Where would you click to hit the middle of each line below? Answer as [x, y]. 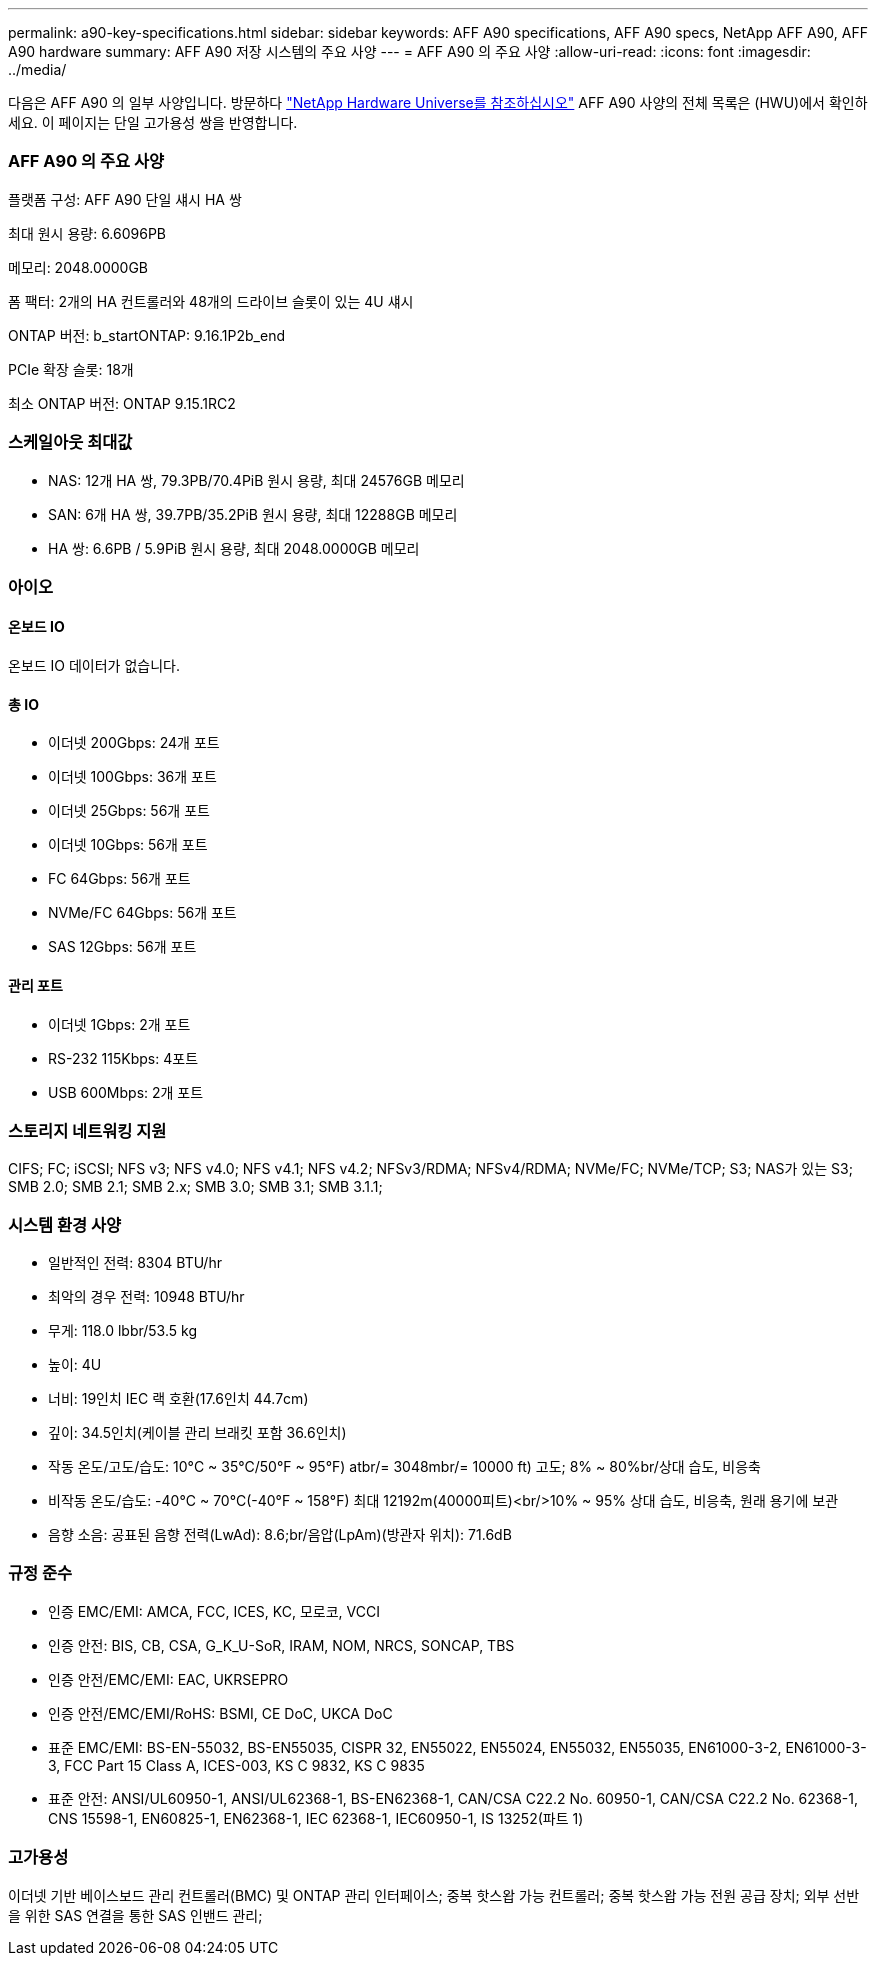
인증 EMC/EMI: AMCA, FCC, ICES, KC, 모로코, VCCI [214, 1611]
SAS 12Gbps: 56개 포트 [122, 947]
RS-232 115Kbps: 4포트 [123, 1058]
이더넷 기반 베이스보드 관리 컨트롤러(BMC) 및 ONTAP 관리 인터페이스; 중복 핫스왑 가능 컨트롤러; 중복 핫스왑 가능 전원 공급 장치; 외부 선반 [434, 1895]
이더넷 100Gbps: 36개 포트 [132, 777]
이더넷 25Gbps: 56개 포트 [129, 811]
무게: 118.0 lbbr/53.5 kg [122, 1331]
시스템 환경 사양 [65, 1224]
